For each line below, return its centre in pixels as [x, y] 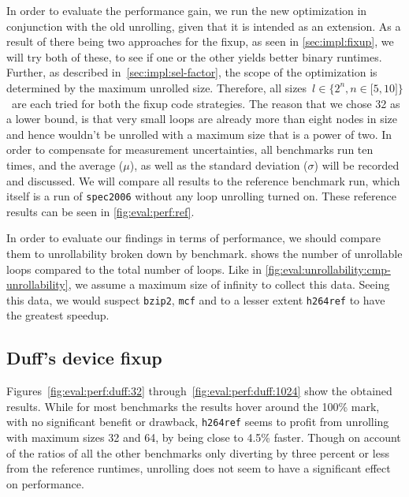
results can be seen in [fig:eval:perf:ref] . [100, 211]
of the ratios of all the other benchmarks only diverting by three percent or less [198, 452]
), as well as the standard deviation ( [219, 164]
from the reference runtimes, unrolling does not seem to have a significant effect [199, 468]
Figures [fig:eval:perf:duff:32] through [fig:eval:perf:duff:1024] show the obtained [199, 391]
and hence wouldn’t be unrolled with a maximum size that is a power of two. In [199, 134]
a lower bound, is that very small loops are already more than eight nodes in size [202, 119]
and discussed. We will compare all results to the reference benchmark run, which [203, 180]
